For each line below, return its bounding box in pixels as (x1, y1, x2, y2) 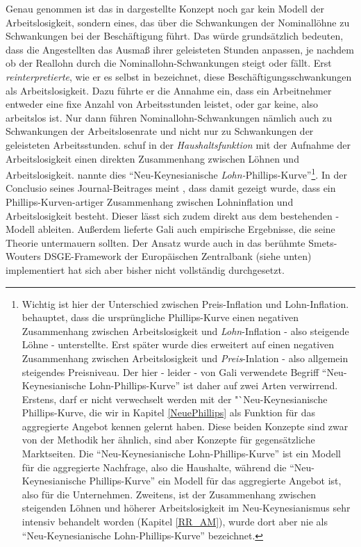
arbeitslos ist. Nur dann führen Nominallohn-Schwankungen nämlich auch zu (6, 110, 333, 124)
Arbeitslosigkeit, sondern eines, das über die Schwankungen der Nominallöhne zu (6, 15, 350, 29)
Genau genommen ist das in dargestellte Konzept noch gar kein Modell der (6, 1, 324, 15)
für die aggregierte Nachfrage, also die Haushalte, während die (22, 459, 287, 474)
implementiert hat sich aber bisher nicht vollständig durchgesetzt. (6, 262, 285, 277)
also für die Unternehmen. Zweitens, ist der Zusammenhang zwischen (22, 487, 316, 501)
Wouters (6, 249, 41, 263)
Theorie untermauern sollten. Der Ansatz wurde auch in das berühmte (6, 235, 305, 250)
